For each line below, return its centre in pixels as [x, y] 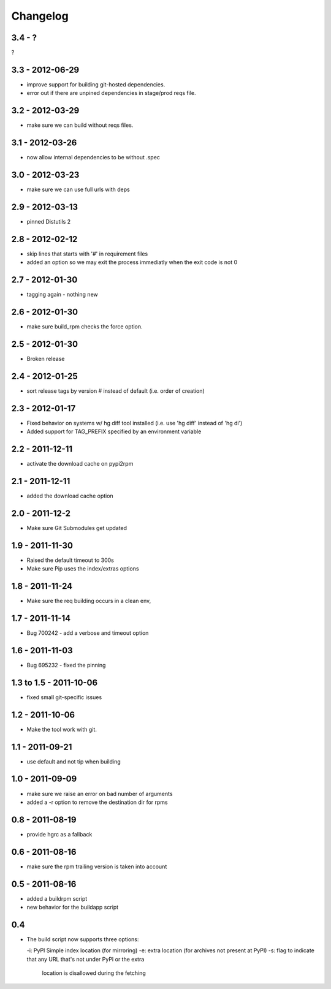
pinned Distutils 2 [49, 221]
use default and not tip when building [74, 761]
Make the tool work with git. [62, 729]
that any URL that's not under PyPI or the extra [86, 959]
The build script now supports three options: [83, 939]
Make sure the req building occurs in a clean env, [89, 601]
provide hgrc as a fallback [59, 834]
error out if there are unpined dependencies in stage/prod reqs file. [111, 93]
